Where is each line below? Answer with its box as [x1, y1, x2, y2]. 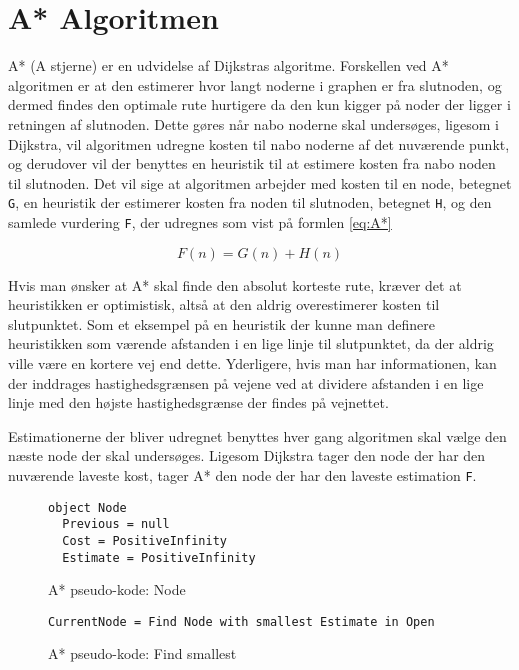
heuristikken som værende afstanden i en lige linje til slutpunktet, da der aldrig [8, 333, 494, 354]
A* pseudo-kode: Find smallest [48, 643, 237, 664]
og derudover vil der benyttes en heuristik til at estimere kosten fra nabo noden [8, 153, 496, 174]
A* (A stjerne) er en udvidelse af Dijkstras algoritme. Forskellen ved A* [8, 55, 449, 76]
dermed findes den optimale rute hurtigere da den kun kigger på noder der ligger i [8, 94, 511, 115]
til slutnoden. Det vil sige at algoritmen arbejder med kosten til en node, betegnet [8, 172, 512, 193]
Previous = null [62, 517, 170, 532]
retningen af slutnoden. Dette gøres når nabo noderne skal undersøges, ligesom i [8, 113, 499, 134]
